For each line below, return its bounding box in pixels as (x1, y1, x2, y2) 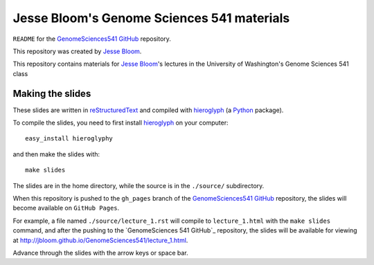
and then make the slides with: (12, 149, 100, 158)
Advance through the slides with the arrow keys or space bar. (12, 248, 188, 257)
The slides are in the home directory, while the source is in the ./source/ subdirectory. (12, 181, 265, 190)
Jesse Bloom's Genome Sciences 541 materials (12, 10, 290, 26)
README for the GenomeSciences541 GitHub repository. (12, 35, 171, 43)
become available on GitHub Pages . (12, 204, 120, 212)
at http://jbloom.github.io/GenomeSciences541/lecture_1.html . (12, 236, 188, 244)
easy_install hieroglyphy (25, 135, 114, 143)
